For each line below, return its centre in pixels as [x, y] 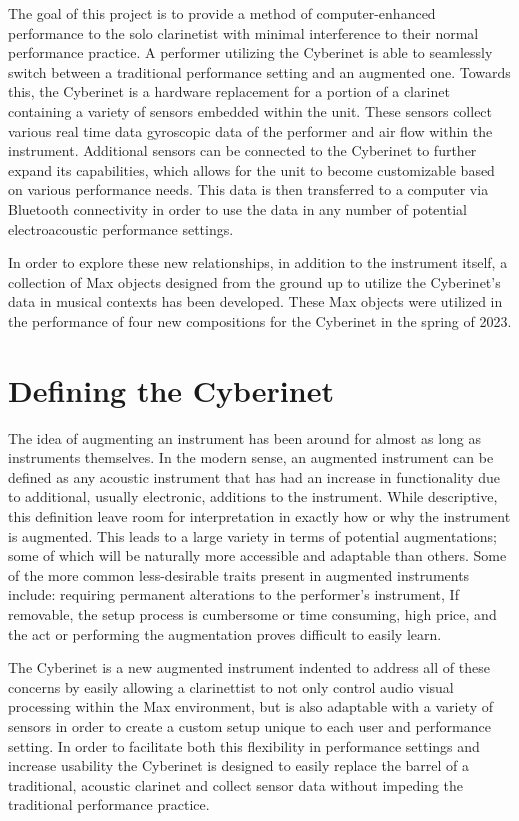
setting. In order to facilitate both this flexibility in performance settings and [244, 745]
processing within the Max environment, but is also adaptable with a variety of [251, 706]
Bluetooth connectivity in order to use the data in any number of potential [237, 208]
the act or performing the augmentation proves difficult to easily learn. [225, 633]
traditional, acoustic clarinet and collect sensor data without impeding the [235, 784]
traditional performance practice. [109, 804]
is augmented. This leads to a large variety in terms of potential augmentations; [252, 535]
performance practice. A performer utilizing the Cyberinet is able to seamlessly [250, 52]
